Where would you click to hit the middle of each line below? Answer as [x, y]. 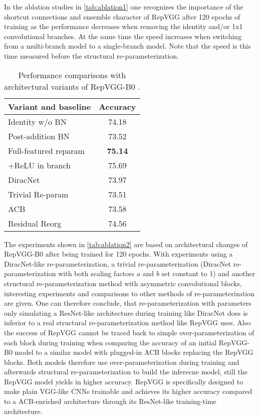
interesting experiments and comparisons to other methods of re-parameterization [129, 293]
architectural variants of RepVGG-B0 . [72, 86]
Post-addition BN [39, 136]
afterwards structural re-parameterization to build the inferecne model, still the [126, 372]
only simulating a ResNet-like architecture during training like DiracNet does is [126, 312]
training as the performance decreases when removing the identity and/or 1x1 [123, 26]
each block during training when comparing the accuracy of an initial [110, 342]
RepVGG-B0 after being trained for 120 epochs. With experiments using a [118, 254]
